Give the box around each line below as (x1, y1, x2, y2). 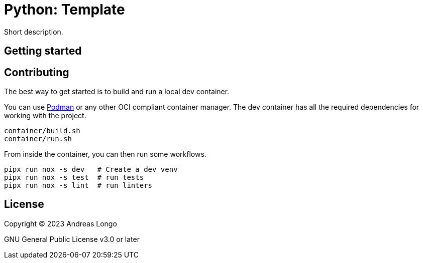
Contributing (4, 66, 69, 79)
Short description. (4, 27, 63, 36)
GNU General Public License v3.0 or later (4, 234, 140, 243)
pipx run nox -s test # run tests (4, 173, 144, 182)
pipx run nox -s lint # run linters (4, 181, 153, 190)
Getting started (4, 45, 82, 58)
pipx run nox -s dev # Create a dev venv (4, 165, 178, 174)
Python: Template (4, 1, 125, 18)
